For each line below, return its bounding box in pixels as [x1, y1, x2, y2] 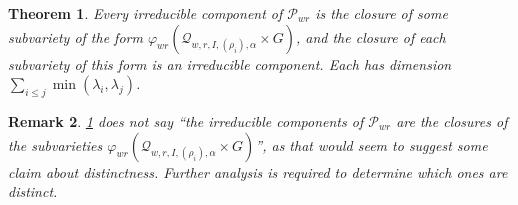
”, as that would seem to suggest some [255, 134, 488, 155]
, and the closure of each [295, 26, 446, 47]
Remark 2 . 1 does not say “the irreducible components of [8, 110, 364, 131]
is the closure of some [315, 3, 448, 23]
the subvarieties [8, 134, 103, 155]
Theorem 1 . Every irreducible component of [8, 3, 283, 23]
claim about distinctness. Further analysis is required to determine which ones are [8, 161, 508, 182]
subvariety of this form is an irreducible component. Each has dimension [8, 53, 452, 74]
